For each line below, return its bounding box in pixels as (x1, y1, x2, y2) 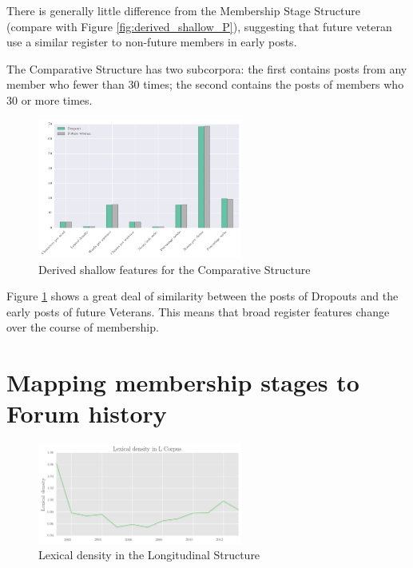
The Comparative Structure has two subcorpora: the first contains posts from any (6, 60, 407, 77)
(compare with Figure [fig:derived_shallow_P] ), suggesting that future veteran (6, 18, 392, 34)
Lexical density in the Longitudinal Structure (38, 546, 260, 563)
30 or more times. (6, 91, 93, 108)
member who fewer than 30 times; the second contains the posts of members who (6, 76, 404, 93)
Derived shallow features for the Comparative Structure (38, 260, 311, 277)
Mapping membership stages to (6, 366, 359, 399)
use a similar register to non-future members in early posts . (6, 34, 297, 50)
